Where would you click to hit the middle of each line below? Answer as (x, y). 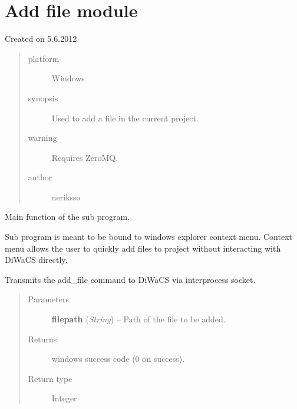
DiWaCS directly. (36, 260)
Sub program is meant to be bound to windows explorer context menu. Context (148, 237)
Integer (64, 398)
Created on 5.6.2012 (41, 39)
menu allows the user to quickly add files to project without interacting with (143, 248)
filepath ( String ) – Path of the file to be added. (138, 319)
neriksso (66, 197)
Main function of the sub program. (67, 217)
